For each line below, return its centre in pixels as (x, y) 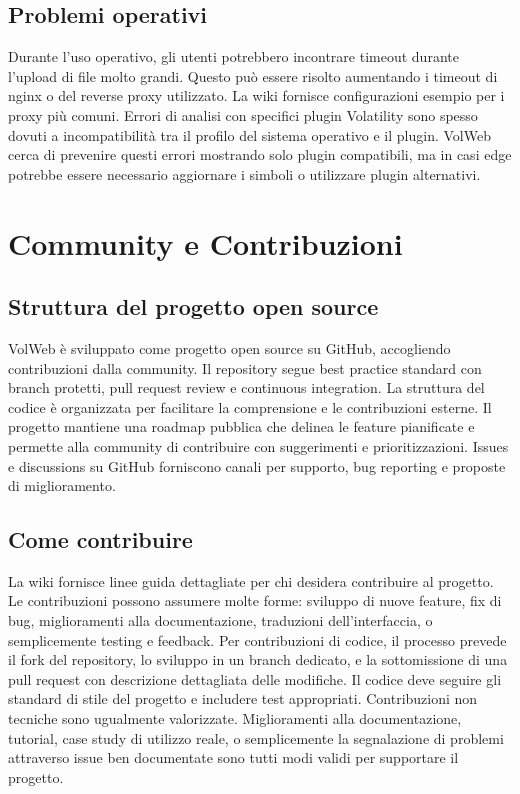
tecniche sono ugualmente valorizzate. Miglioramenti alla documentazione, (235, 718)
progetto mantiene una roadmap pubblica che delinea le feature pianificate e (241, 426)
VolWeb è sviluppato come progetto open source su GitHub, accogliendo (229, 347)
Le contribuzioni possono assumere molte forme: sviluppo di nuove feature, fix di (255, 600)
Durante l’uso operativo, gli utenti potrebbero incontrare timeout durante (233, 56)
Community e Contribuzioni (205, 242)
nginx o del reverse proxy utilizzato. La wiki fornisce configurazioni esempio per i (256, 95)
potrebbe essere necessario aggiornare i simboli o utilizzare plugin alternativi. (244, 173)
